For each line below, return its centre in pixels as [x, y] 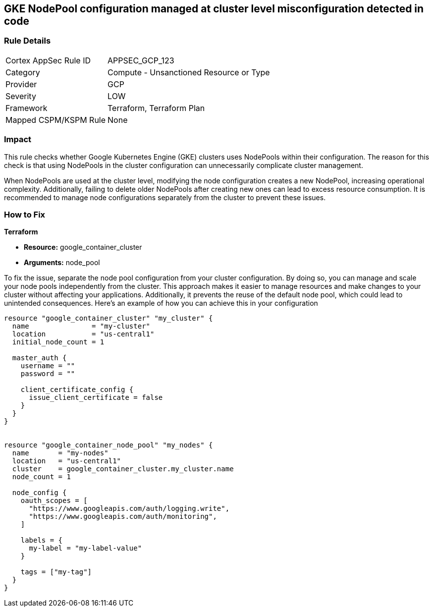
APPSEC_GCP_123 [141, 60]
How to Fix [25, 214]
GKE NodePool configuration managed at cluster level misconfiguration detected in [214, 9]
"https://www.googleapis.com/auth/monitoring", [123, 517]
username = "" [48, 366]
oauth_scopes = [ [54, 501]
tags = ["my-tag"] [56, 572]
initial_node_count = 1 [58, 342]
